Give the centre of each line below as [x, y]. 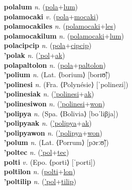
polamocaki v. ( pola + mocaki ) [51, 16]
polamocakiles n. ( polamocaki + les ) [60, 26]
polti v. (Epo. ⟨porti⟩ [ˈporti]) [50, 162]
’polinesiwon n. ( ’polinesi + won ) [55, 103]
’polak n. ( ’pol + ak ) [35, 55]
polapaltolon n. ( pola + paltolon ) [55, 65]
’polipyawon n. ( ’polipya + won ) [53, 132]
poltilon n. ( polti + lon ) [40, 171]
